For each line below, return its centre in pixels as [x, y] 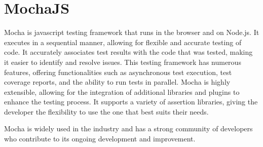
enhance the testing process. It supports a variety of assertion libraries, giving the [131, 102]
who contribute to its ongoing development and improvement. [100, 139]
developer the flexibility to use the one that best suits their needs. [106, 111]
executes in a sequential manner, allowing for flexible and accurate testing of [123, 42]
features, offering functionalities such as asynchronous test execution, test [118, 72]
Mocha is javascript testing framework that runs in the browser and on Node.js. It [132, 32]
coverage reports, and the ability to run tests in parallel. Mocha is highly [117, 82]
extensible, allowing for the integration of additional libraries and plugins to [122, 91]
